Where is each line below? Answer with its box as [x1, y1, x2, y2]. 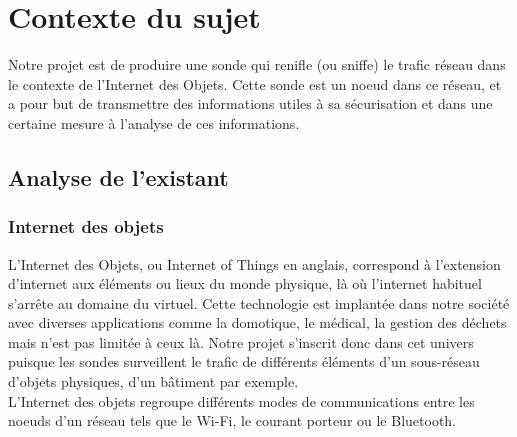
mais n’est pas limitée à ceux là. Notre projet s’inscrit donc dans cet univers [8, 331, 474, 352]
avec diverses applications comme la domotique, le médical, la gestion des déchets [8, 312, 507, 333]
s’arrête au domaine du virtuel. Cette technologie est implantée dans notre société [8, 292, 510, 313]
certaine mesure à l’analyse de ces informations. [8, 112, 300, 133]
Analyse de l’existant [8, 161, 229, 192]
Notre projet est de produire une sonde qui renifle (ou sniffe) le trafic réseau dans [8, 54, 506, 75]
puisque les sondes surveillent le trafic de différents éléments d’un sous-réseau [8, 351, 480, 372]
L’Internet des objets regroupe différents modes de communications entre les [8, 390, 475, 411]
